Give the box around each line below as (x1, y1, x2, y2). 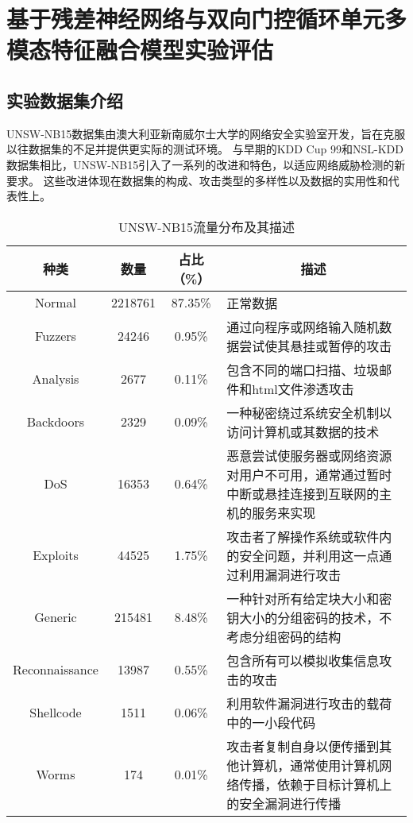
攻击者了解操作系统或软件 (226, 527, 380, 546)
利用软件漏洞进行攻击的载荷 (226, 694, 392, 713)
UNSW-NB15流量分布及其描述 (118, 217, 295, 236)
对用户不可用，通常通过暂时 (226, 465, 392, 484)
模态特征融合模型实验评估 (6, 33, 274, 66)
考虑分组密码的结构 (226, 627, 342, 646)
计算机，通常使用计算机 (239, 755, 380, 775)
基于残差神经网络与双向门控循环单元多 (6, 2, 407, 35)
